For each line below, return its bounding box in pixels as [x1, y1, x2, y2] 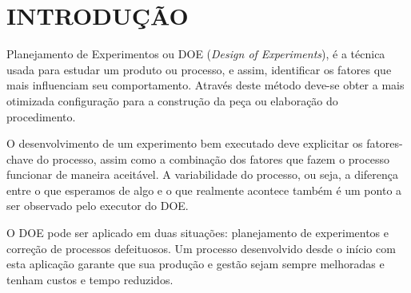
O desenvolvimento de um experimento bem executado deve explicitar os [6, 135, 363, 152]
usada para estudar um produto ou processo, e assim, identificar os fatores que [6, 61, 392, 77]
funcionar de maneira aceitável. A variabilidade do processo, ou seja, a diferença [6, 166, 399, 183]
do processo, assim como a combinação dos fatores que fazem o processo [37, 150, 389, 167]
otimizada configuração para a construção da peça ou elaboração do [6, 92, 338, 109]
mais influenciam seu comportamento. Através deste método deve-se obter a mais [6, 77, 405, 93]
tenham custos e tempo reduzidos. [6, 271, 174, 287]
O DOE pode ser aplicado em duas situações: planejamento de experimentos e [6, 224, 389, 241]
